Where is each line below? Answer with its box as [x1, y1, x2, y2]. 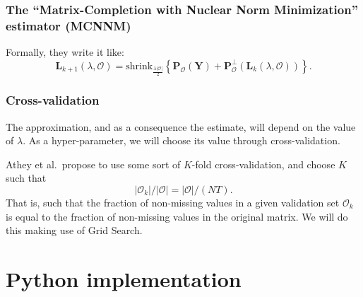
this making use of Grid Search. [6, 223, 143, 238]
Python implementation [6, 264, 242, 293]
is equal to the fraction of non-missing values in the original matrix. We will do [6, 209, 348, 223]
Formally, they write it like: [6, 45, 124, 59]
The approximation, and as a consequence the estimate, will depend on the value [6, 119, 356, 134]
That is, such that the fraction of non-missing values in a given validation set [6, 194, 340, 209]
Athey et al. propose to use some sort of [6, 156, 181, 171]
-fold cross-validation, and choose [191, 156, 335, 171]
